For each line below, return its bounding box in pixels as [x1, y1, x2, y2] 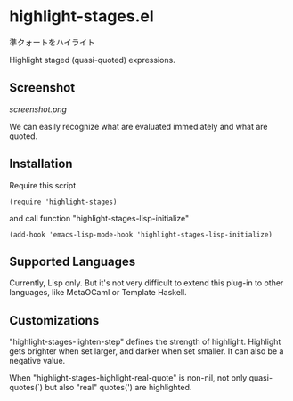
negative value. [9, 356, 66, 366]
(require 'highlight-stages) [9, 197, 118, 206]
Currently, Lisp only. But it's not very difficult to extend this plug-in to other [9, 277, 284, 288]
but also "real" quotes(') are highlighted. [44, 382, 192, 393]
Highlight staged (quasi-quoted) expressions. [9, 54, 175, 65]
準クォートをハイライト [9, 36, 95, 47]
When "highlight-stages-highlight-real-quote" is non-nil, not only [9, 373, 248, 383]
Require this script [9, 180, 77, 190]
